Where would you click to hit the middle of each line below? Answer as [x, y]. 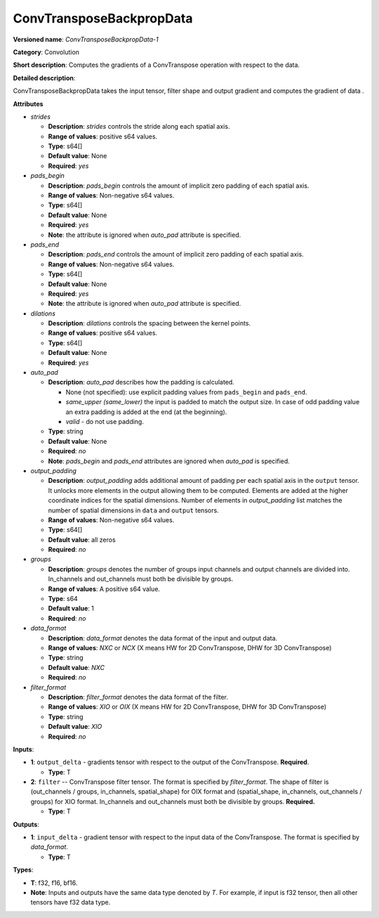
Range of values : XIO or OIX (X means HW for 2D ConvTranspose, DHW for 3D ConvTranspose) [187, 707]
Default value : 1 [71, 609]
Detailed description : [44, 78]
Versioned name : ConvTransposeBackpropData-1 [86, 39]
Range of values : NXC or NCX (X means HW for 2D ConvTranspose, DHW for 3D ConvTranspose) [190, 647]
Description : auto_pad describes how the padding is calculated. [141, 382]
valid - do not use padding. [105, 421]
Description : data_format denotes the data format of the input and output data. [163, 638]
